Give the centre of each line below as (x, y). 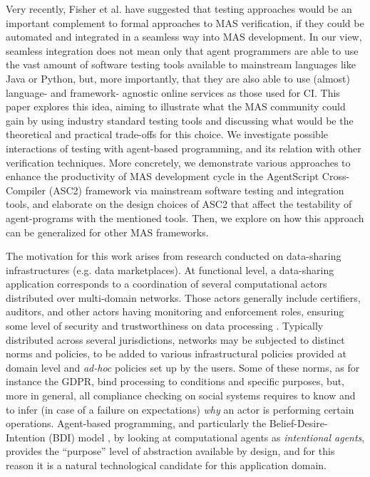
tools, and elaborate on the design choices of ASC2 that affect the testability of (179, 204)
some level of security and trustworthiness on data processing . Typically (165, 326)
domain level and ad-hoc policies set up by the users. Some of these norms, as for (183, 367)
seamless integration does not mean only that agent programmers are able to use (182, 50)
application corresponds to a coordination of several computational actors (166, 284)
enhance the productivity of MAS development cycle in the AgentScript (163, 176)
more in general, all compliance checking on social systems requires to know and (181, 395)
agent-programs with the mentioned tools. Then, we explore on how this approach (185, 217)
